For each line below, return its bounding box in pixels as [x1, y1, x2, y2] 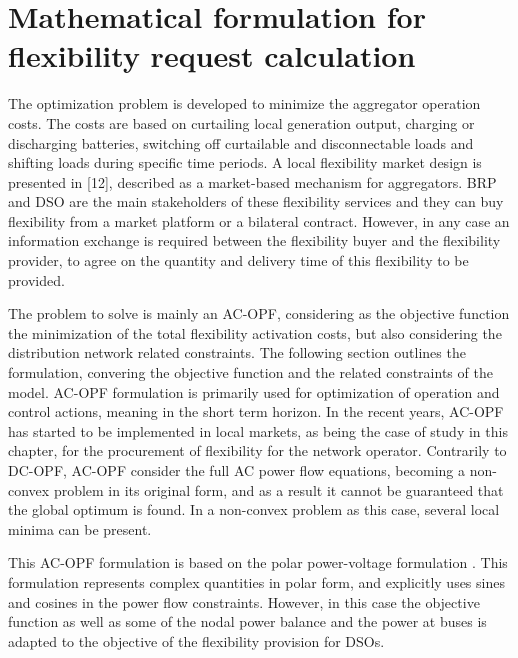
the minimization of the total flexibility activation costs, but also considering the [8, 322, 502, 343]
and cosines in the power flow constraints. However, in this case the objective [8, 591, 480, 612]
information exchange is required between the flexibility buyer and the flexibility [8, 230, 501, 251]
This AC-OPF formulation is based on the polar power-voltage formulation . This [8, 552, 508, 573]
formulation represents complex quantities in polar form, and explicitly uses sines [8, 571, 505, 592]
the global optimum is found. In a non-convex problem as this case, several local [8, 499, 500, 520]
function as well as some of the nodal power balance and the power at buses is [8, 611, 487, 632]
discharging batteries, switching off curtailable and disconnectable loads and [8, 132, 474, 153]
